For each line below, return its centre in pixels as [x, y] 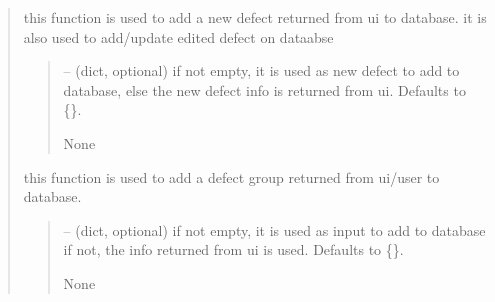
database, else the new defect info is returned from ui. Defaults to [264, 89]
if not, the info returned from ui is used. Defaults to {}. [233, 249]
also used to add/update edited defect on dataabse [178, 36]
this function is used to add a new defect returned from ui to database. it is [255, 17]
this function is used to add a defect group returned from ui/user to [231, 176]
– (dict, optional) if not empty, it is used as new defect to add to [261, 70]
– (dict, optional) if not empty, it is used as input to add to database [274, 229]
